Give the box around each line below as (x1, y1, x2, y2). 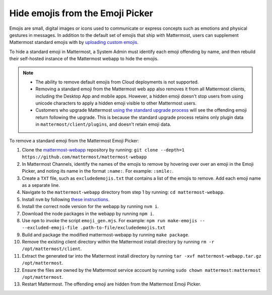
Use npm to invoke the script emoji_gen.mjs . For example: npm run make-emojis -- (22, 217, 206, 223)
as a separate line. (22, 182, 60, 188)
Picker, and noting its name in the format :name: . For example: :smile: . (22, 168, 174, 174)
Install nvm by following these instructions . (22, 196, 110, 202)
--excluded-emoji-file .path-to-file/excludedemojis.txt (22, 225, 166, 231)
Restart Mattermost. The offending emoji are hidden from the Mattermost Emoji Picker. (22, 281, 201, 287)
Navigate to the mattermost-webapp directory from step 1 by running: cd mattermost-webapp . (22, 189, 225, 195)
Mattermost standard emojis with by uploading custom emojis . (9, 39, 139, 45)
